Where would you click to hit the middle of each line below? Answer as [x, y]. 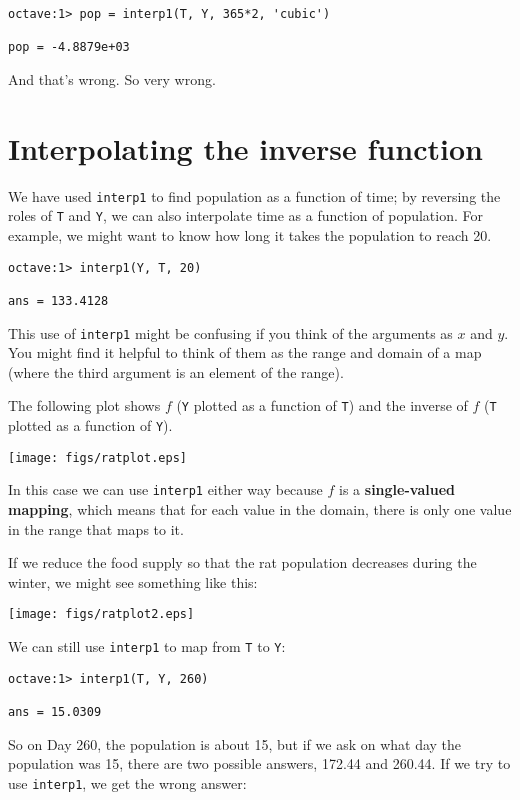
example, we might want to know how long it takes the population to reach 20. [250, 235]
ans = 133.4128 [58, 300]
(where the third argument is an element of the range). [176, 371]
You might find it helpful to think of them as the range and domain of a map [245, 352]
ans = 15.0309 [55, 712]
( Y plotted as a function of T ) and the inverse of [322, 405]
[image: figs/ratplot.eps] [97, 457]
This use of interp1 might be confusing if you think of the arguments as [230, 332]
